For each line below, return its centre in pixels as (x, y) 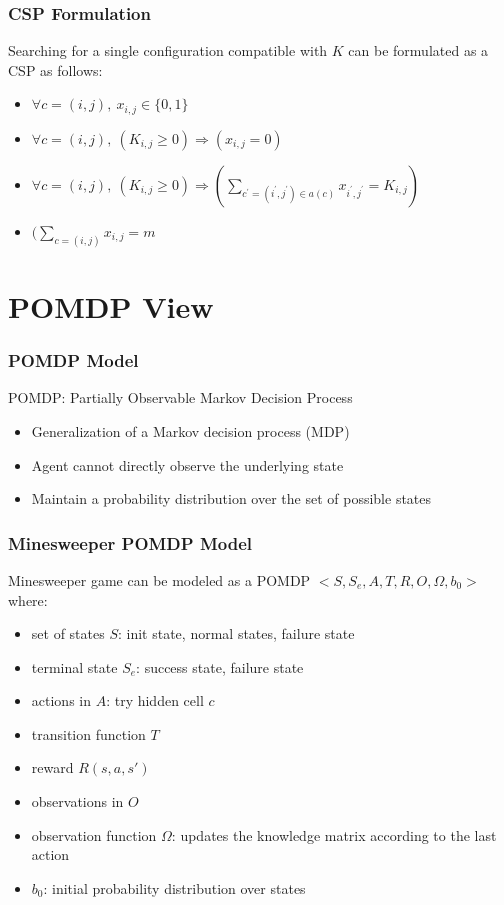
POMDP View (111, 305)
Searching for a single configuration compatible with (168, 50)
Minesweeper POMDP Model (130, 542)
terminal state (74, 666)
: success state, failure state (220, 666)
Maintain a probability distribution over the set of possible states (231, 498)
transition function (88, 733)
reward (52, 767)
